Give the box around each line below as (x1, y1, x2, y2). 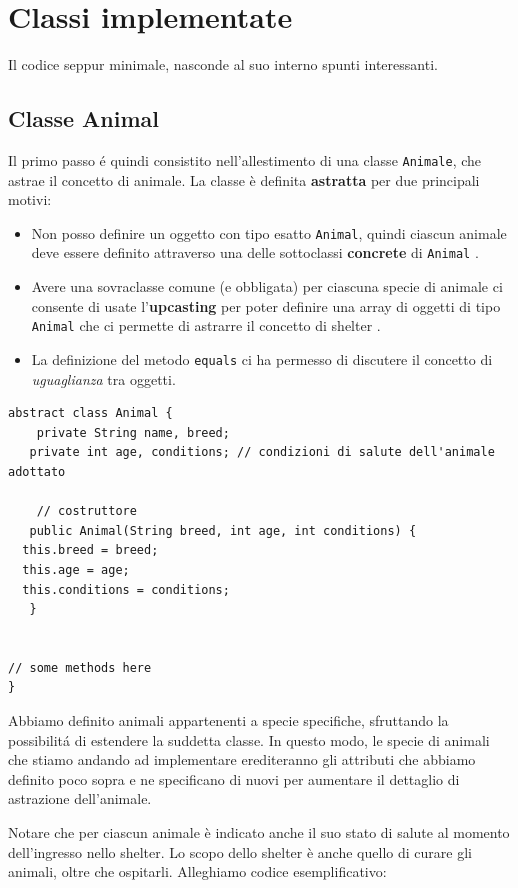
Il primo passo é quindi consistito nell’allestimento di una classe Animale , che (8, 149, 482, 170)
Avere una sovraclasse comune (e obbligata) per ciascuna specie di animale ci (31, 276, 503, 297)
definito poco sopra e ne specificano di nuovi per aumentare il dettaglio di (8, 768, 460, 789)
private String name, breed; (36, 425, 230, 440)
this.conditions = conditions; (22, 582, 230, 597)
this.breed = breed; (22, 543, 159, 558)
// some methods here (8, 660, 152, 675)
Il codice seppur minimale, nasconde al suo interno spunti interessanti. (8, 54, 438, 75)
